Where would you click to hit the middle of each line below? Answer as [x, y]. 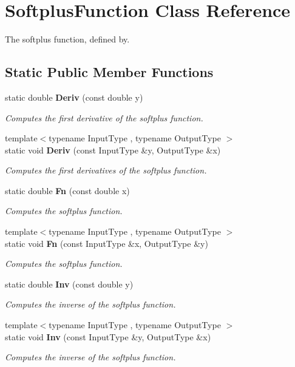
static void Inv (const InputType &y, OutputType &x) [108, 336]
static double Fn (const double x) [67, 190]
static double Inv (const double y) [69, 284]
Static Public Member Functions [109, 72]
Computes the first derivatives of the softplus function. [106, 170]
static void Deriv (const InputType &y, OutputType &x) [113, 150]
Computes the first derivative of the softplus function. [104, 117]
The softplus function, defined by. [67, 39]
